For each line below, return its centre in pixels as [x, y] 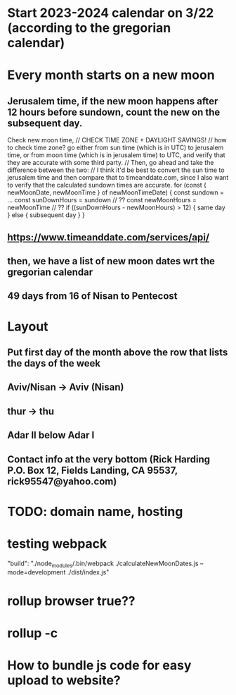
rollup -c [33, 633]
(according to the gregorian [89, 28]
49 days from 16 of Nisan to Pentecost [92, 296]
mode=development [37, 572]
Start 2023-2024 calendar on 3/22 [111, 13]
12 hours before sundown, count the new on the [114, 112]
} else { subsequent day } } [46, 215]
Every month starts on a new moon [111, 75]
